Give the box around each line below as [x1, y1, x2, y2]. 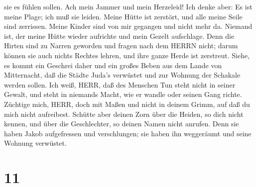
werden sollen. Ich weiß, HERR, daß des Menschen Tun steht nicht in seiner [4, 79, 236, 90]
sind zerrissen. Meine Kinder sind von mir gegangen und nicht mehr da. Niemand [4, 21, 253, 31]
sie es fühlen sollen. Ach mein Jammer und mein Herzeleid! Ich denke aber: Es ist [4, 1, 253, 11]
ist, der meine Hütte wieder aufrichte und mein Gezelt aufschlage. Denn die [4, 30, 235, 41]
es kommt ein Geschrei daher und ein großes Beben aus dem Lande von [4, 60, 222, 70]
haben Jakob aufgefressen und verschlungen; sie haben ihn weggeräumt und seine [4, 128, 252, 138]
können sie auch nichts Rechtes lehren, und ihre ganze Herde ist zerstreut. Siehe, [4, 50, 250, 60]
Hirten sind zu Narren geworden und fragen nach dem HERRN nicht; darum [4, 40, 238, 51]
